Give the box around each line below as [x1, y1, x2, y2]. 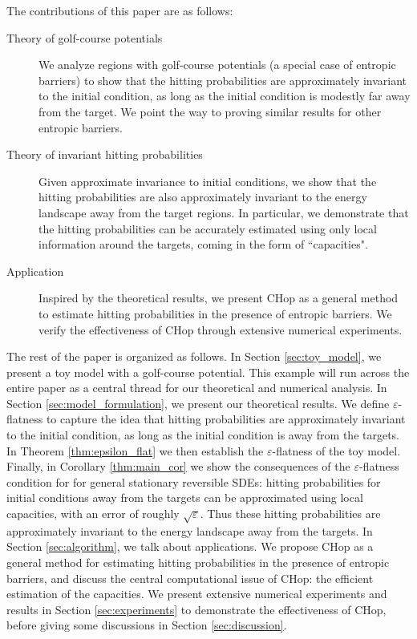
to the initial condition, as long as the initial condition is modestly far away [38, 87, 411, 104]
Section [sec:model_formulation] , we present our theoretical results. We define [6, 394, 390, 411]
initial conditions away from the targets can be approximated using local [6, 489, 363, 506]
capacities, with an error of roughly [6, 505, 180, 522]
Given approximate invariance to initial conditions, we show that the [38, 172, 377, 189]
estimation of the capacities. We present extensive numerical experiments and [6, 585, 387, 602]
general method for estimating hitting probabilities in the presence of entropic [6, 553, 390, 570]
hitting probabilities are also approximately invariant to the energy [38, 188, 367, 205]
